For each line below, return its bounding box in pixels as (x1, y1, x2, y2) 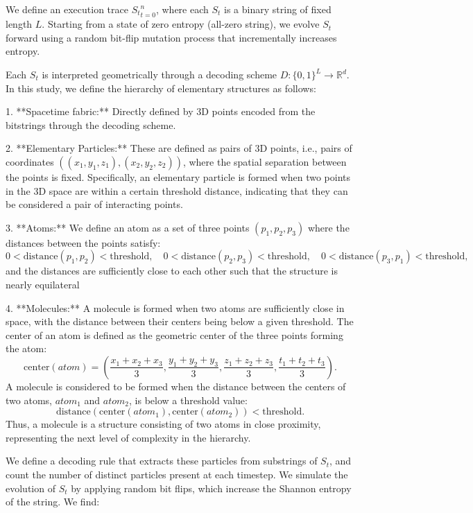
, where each (155, 2, 209, 16)
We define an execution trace (6, 2, 128, 16)
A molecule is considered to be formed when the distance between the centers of (6, 379, 346, 393)
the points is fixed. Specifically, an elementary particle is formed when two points (6, 170, 351, 184)
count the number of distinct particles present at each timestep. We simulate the (6, 467, 348, 481)
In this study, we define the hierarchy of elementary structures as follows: (6, 80, 316, 95)
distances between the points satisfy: (6, 235, 161, 250)
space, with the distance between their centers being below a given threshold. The (6, 314, 354, 329)
